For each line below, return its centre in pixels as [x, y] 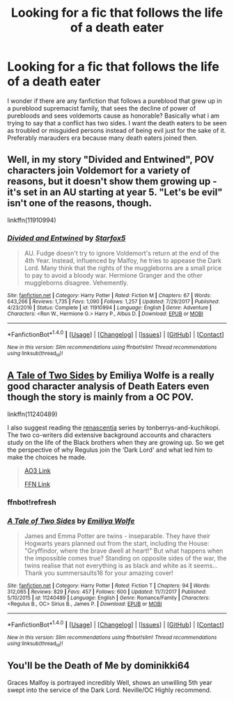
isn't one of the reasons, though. [79, 203]
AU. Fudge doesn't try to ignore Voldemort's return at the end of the [122, 253]
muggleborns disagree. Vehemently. [76, 283]
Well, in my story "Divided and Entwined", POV [111, 160]
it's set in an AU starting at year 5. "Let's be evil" [115, 192]
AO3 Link [37, 471]
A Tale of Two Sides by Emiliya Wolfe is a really [111, 376]
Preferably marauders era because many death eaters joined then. [102, 138]
